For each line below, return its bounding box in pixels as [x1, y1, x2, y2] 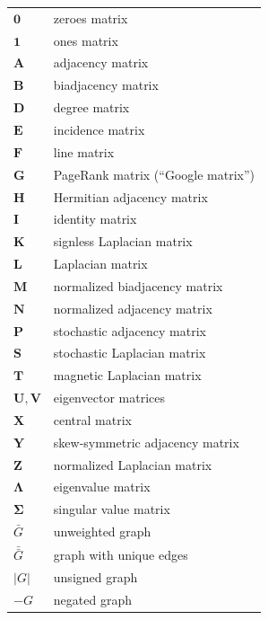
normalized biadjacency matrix [53, 276, 223, 295]
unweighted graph [53, 522, 151, 541]
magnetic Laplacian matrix [53, 366, 202, 385]
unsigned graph [53, 568, 138, 587]
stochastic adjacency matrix [53, 321, 206, 340]
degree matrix [53, 98, 130, 117]
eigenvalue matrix [53, 477, 151, 496]
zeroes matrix [53, 8, 128, 27]
